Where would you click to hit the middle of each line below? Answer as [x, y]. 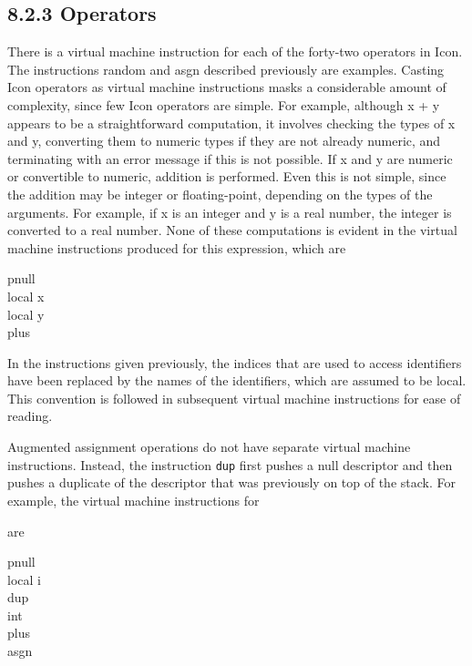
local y [26, 314]
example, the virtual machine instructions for [133, 500]
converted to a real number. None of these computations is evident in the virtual [232, 230]
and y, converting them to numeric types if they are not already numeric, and [224, 141]
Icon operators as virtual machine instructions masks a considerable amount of [227, 87]
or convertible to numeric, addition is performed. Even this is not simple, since [227, 176]
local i [24, 579]
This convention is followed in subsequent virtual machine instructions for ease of [234, 398]
